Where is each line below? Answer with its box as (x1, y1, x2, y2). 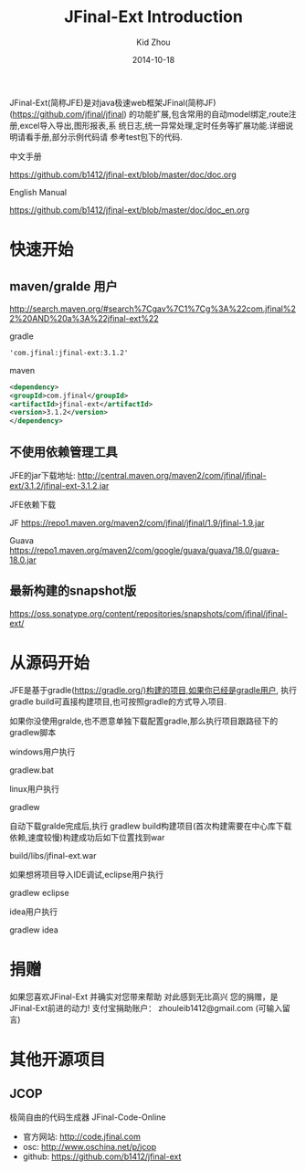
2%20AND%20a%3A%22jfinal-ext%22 (9, 312, 159, 323)
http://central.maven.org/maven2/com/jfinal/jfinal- (77, 470, 267, 480)
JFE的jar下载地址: (9, 470, 76, 480)
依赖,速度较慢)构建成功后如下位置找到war (9, 831, 165, 842)
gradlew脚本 (9, 726, 57, 737)
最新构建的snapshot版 (9, 583, 137, 599)
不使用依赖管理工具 (9, 444, 118, 459)
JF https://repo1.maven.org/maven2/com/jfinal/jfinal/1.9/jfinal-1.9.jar (9, 518, 265, 528)
